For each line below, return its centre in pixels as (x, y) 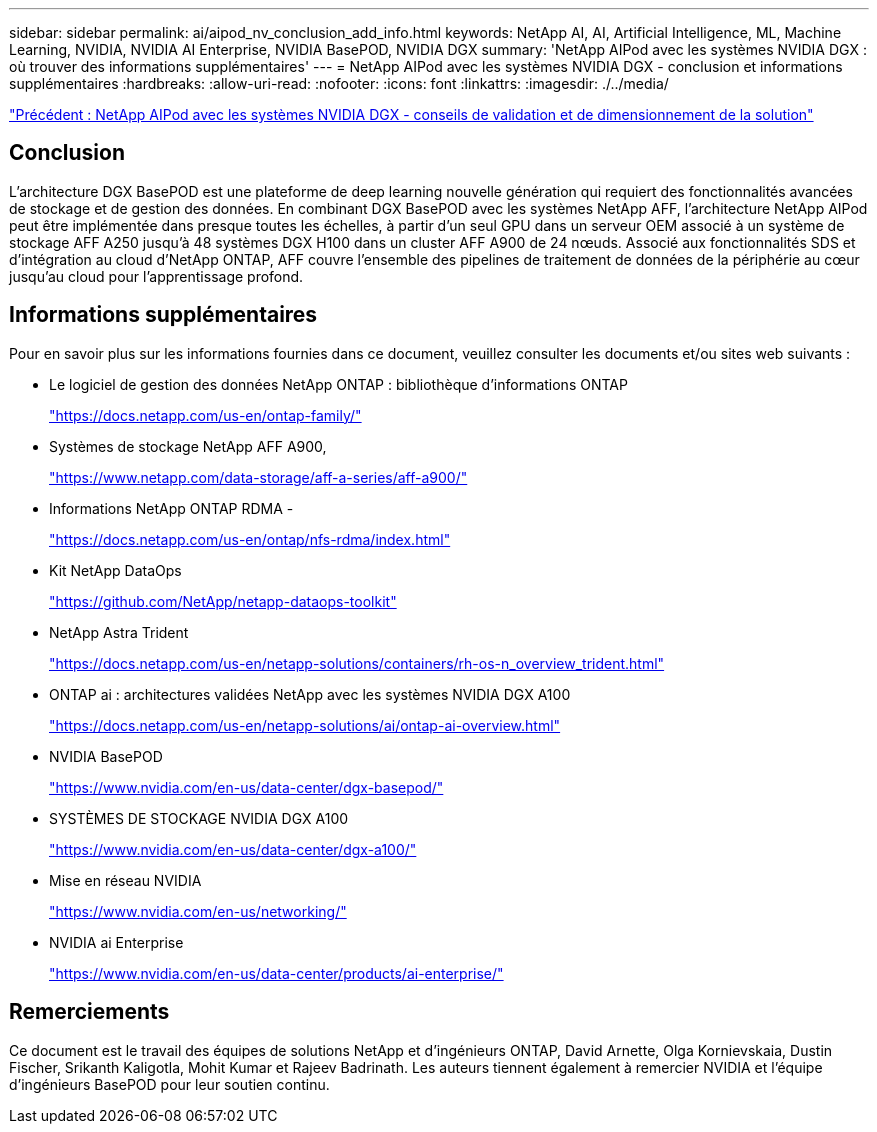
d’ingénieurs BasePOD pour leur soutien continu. (169, 1084)
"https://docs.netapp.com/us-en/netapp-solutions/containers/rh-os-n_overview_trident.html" (357, 663)
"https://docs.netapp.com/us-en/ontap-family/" (205, 415)
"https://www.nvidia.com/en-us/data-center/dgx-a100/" (233, 849)
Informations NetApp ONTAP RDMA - (171, 508)
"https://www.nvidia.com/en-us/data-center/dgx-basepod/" (246, 787)
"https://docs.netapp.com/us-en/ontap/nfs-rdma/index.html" (250, 539)
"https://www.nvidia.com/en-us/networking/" (198, 911)
